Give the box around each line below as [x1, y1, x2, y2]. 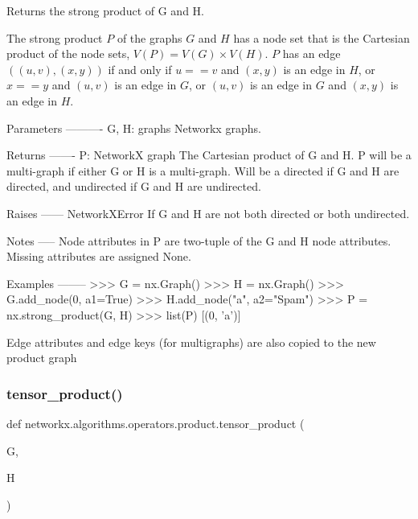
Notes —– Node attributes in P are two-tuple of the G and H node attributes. [6, 232, 391, 249]
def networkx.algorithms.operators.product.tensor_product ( [6, 414, 305, 431]
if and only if [108, 60, 172, 77]
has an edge [282, 45, 341, 62]
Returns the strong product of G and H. [6, 2, 204, 19]
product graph [6, 349, 77, 366]
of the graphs [117, 29, 182, 46]
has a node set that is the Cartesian [233, 29, 410, 46]
